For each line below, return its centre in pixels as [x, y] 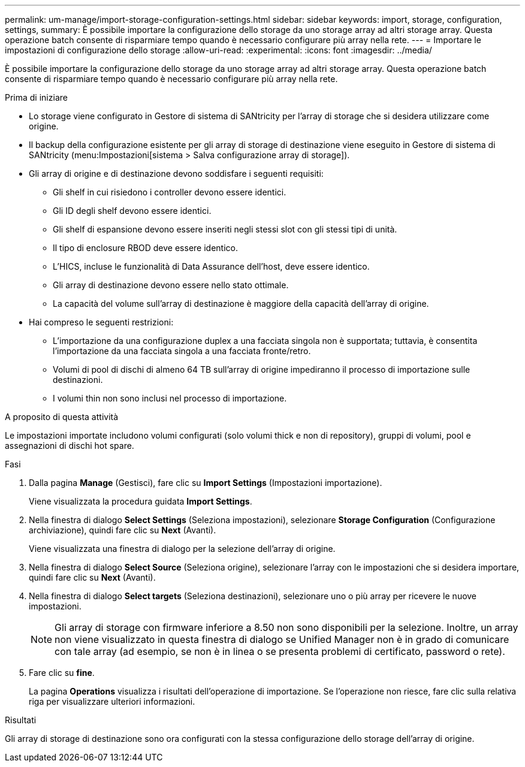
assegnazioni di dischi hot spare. [70, 446]
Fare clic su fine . [62, 673]
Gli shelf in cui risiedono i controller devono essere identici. [170, 192]
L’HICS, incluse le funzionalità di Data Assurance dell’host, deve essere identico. [211, 266]
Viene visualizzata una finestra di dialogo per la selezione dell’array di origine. [182, 549]
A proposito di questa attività [62, 417]
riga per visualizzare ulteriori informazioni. [112, 701]
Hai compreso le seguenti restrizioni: [101, 322]
